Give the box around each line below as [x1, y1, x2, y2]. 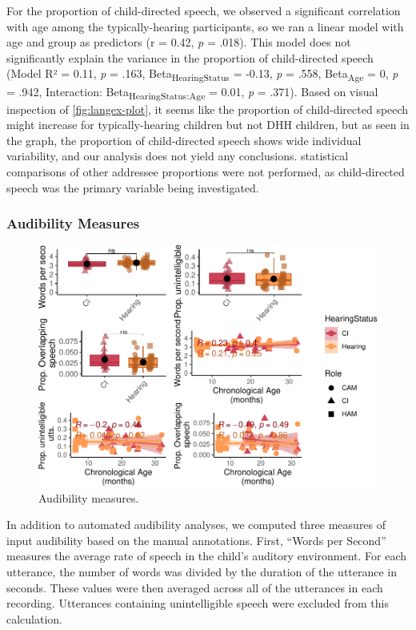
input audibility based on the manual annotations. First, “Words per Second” [6, 531, 386, 548]
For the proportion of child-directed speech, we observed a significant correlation [6, 2, 401, 18]
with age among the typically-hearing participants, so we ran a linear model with [6, 18, 404, 34]
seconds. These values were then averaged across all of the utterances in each [6, 579, 383, 596]
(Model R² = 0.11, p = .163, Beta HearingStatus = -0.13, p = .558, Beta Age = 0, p [6, 65, 398, 84]
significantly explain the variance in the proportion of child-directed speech [6, 49, 374, 66]
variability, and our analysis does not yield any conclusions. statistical [6, 147, 349, 164]
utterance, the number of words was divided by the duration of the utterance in [6, 563, 398, 580]
